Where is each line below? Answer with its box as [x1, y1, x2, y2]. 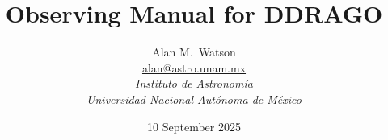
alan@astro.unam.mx [141, 59, 247, 76]
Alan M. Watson [152, 43, 236, 60]
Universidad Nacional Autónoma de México [86, 90, 302, 107]
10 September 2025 [147, 117, 241, 134]
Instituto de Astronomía [135, 75, 253, 92]
